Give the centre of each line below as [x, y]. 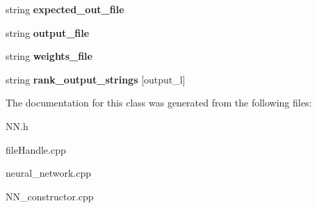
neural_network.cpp [48, 173]
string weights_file [49, 56]
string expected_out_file [65, 9]
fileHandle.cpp [36, 149]
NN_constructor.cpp [50, 196]
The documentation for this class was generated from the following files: [159, 103]
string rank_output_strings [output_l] [96, 79]
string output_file [48, 32]
